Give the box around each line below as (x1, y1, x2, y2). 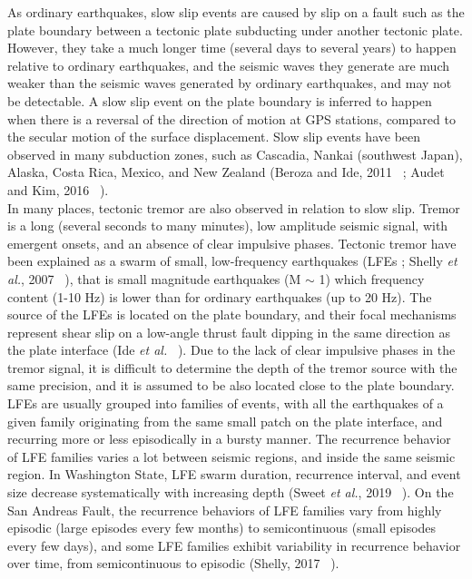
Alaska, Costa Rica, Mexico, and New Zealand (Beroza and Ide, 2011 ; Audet (7, 162, 445, 182)
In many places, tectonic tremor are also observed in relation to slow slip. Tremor (7, 198, 460, 217)
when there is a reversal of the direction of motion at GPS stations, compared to (7, 109, 456, 128)
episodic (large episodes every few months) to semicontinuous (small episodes (7, 518, 437, 537)
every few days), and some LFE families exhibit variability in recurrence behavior (7, 535, 461, 554)
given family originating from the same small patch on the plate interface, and (7, 411, 443, 430)
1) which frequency (319, 269, 425, 288)
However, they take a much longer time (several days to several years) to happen (7, 38, 457, 57)
